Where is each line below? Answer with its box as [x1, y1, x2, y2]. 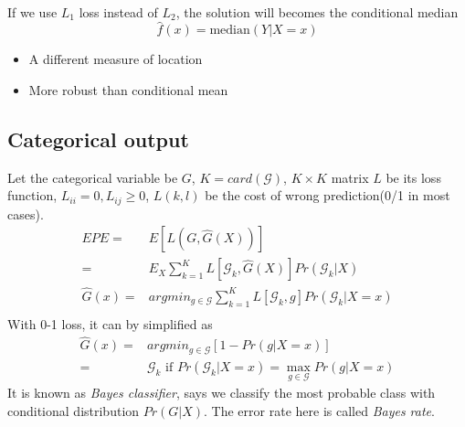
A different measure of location [28, 49, 203, 69]
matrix [331, 167, 369, 187]
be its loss [386, 167, 441, 187]
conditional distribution [7, 400, 140, 420]
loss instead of [79, 2, 158, 21]
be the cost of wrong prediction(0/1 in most [205, 186, 450, 205]
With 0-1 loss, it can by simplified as [7, 314, 213, 333]
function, [7, 186, 58, 205]
